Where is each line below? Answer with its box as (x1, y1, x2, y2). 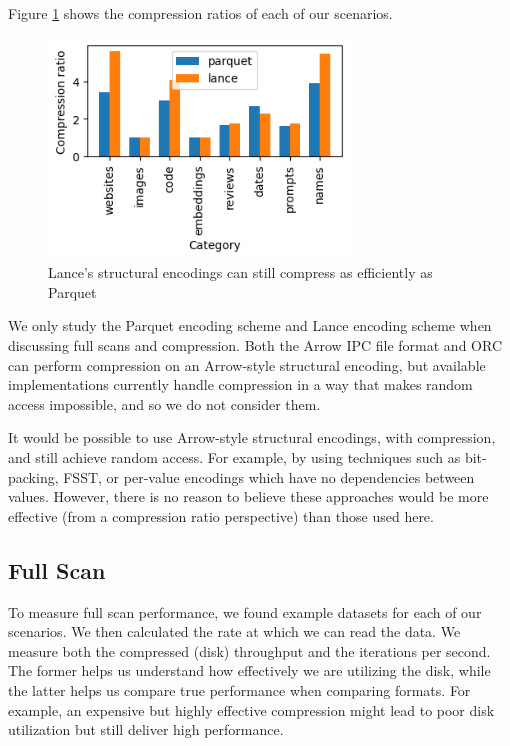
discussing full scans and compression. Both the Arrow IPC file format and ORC (8, 334, 502, 355)
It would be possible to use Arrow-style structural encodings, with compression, (8, 427, 496, 448)
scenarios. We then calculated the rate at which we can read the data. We (8, 621, 461, 642)
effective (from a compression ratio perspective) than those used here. (8, 505, 434, 526)
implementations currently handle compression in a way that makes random (8, 374, 473, 395)
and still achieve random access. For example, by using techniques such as (8, 446, 461, 467)
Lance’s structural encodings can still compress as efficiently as (48, 262, 433, 283)
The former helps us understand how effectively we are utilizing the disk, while (8, 660, 491, 681)
